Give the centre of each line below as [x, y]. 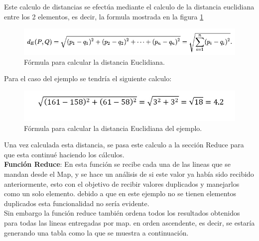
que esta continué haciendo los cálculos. [64, 154]
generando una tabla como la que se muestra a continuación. [96, 232]
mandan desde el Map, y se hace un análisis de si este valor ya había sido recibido [129, 174]
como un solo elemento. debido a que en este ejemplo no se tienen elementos [120, 193]
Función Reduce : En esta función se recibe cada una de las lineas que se [117, 164]
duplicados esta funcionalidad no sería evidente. [77, 203]
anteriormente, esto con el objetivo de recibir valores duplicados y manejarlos [122, 183]
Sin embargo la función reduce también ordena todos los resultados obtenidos [122, 213]
